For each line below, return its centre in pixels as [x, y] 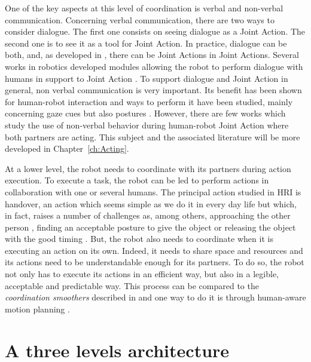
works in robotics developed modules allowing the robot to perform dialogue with [154, 66]
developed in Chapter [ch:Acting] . [67, 148]
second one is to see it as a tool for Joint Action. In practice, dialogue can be [146, 43]
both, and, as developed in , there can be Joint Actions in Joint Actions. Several [152, 55]
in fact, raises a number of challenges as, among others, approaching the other [148, 215]
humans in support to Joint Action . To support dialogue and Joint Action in [147, 78]
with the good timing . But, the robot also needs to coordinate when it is [139, 239]
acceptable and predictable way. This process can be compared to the [132, 285]
